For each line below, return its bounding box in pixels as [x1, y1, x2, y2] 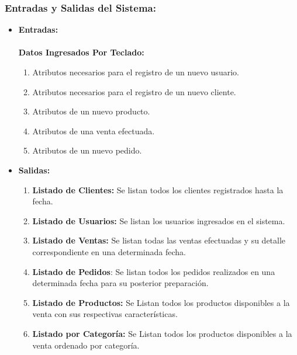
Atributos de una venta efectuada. [32, 124, 155, 137]
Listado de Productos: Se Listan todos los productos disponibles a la [32, 296, 290, 308]
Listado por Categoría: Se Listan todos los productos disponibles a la [32, 327, 292, 339]
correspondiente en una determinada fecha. [32, 245, 186, 257]
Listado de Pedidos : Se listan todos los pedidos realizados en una [32, 265, 275, 277]
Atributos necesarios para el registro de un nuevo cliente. [32, 85, 236, 98]
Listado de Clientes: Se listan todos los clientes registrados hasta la [32, 183, 284, 196]
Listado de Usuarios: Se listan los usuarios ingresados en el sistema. [32, 214, 285, 227]
